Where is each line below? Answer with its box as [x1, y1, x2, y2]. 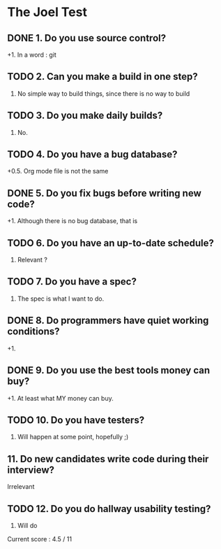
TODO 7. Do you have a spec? [7, 276, 137, 287]
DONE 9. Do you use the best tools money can [7, 364, 211, 376]
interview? [7, 464, 54, 476]
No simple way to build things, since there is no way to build [17, 89, 190, 98]
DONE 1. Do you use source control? [7, 32, 166, 44]
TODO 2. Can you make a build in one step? [7, 71, 198, 83]
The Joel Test [7, 4, 87, 20]
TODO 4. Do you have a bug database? [7, 148, 178, 161]
